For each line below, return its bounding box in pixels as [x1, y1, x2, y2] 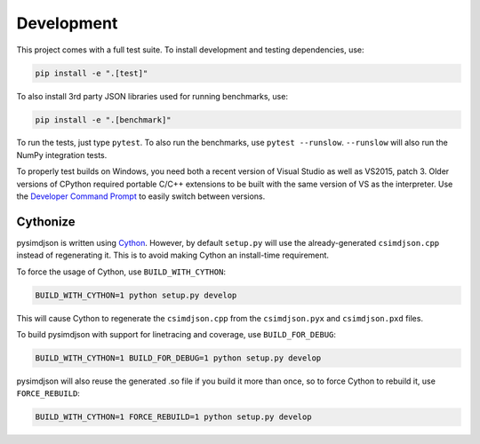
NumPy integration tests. [16, 149, 108, 160]
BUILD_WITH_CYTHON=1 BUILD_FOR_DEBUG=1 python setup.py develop [35, 353, 322, 363]
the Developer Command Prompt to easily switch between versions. [16, 191, 266, 202]
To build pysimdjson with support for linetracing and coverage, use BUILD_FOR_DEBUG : [16, 329, 337, 340]
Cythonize [16, 214, 76, 229]
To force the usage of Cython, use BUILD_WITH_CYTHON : [16, 266, 227, 277]
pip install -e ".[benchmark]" [35, 115, 172, 124]
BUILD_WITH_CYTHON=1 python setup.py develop [35, 289, 237, 300]
